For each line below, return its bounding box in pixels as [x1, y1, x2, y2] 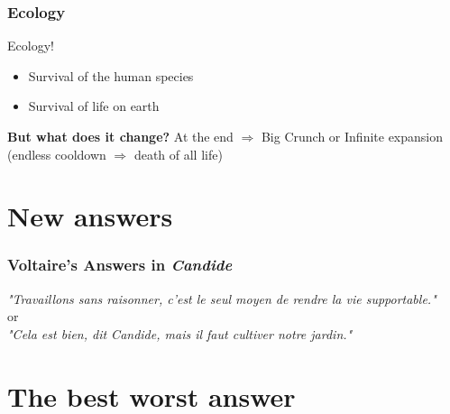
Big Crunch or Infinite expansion [261, 127, 443, 145]
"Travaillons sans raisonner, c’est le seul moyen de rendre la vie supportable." [7, 289, 436, 308]
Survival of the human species [28, 66, 194, 85]
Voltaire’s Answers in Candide [7, 253, 233, 276]
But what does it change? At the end [7, 127, 234, 145]
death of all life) [133, 144, 223, 163]
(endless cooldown [7, 144, 106, 163]
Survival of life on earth [28, 97, 160, 115]
